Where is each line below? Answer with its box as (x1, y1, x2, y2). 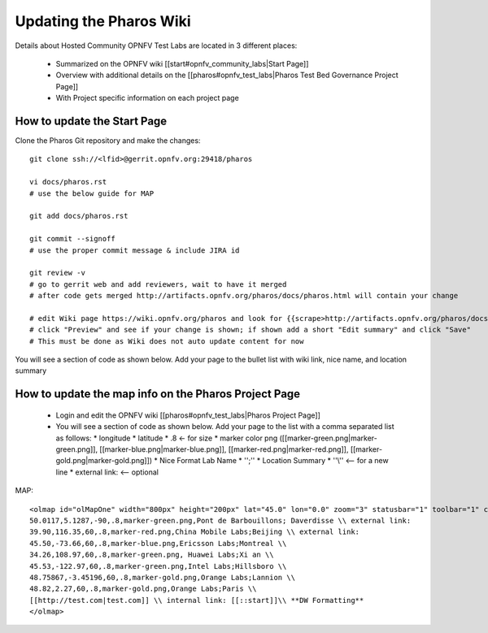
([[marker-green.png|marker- (279, 433, 377, 443)
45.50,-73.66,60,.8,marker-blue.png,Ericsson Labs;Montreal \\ (29, 539, 287, 548)
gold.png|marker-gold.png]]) (55, 456, 153, 466)
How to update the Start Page (15, 114, 168, 128)
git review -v (29, 268, 85, 278)
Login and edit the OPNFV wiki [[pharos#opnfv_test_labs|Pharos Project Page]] (55, 410, 321, 420)
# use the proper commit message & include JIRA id (29, 245, 240, 255)
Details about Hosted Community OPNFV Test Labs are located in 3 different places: (15, 41, 298, 50)
